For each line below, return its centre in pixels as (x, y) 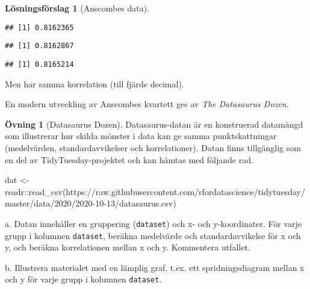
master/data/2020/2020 (49, 203)
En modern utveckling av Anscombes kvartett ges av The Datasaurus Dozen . (147, 104)
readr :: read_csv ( (36, 191)
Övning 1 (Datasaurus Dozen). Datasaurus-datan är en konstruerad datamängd (154, 124)
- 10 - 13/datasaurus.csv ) (134, 203)
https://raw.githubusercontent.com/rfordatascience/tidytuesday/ (185, 191)
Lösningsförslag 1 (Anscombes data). (77, 8)
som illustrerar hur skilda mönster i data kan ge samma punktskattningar (141, 136)
